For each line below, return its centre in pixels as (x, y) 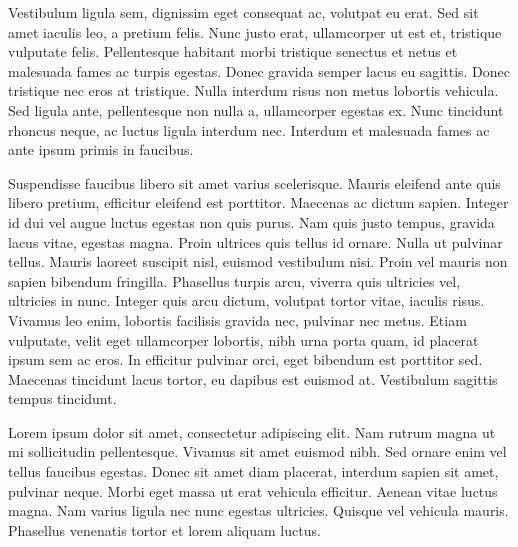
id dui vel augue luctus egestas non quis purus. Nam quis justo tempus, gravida (251, 221)
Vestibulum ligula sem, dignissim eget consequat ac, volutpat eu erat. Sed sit (243, 12)
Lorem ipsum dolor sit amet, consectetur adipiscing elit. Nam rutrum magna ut (252, 431)
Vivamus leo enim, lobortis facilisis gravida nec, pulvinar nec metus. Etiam (237, 319)
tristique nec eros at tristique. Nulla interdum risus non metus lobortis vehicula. (253, 90)
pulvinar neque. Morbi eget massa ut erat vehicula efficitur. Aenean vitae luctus (253, 490)
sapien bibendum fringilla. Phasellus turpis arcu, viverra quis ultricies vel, (234, 280)
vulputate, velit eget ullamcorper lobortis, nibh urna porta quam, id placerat (243, 339)
